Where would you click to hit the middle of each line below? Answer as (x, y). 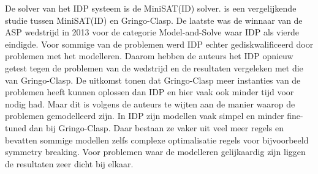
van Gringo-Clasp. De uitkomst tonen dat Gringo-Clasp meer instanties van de (153, 80)
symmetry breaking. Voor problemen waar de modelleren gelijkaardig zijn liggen (155, 152)
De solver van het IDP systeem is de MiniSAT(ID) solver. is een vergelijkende (151, 8)
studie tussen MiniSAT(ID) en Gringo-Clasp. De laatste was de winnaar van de (154, 20)
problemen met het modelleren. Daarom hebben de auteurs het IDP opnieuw (149, 56)
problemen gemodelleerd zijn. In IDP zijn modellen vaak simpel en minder (145, 116)
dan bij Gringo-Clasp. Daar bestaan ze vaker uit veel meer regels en (156, 127)
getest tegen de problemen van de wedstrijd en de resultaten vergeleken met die (154, 67)
